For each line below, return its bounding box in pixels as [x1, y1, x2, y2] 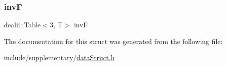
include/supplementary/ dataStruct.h [4, 52, 115, 63]
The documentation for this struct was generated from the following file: [4, 36, 223, 46]
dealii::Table [4, 20, 41, 30]
